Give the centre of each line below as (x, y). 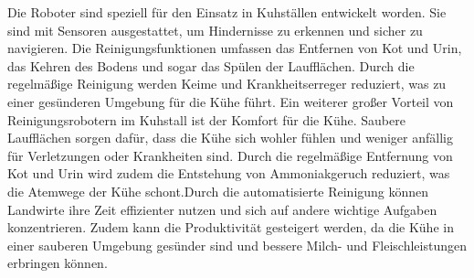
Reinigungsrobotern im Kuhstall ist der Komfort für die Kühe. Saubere (206, 119)
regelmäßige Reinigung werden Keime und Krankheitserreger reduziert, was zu (227, 84)
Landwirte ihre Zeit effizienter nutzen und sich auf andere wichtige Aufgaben (222, 209)
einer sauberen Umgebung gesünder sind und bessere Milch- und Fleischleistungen (237, 245)
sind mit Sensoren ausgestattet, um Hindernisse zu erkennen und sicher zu (215, 30)
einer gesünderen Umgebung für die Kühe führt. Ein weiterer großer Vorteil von (231, 101)
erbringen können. (58, 263)
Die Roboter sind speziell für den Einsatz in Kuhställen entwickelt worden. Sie (227, 12)
